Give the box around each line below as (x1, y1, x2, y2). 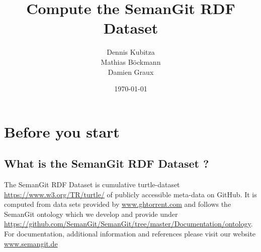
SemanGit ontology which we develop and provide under (4, 208, 178, 219)
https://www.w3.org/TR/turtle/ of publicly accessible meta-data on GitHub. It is (4, 189, 257, 199)
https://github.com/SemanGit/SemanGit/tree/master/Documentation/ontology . (4, 218, 253, 229)
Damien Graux (108, 66, 154, 77)
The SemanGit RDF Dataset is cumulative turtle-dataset (4, 179, 180, 190)
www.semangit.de (4, 238, 58, 248)
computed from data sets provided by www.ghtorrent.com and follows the (4, 199, 231, 209)
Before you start (4, 121, 120, 142)
